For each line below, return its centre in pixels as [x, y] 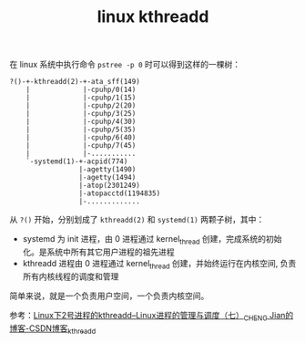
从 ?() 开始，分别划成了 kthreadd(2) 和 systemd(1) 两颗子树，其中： [137, 220]
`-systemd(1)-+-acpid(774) [77, 161]
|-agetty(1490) [107, 170]
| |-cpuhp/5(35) [81, 130]
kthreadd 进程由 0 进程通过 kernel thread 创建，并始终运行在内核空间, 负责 [159, 264]
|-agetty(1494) [107, 178]
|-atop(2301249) [110, 186]
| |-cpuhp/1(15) [81, 98]
